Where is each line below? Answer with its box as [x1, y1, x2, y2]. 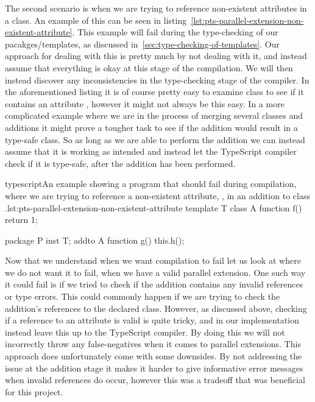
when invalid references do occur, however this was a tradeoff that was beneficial [5, 373, 305, 386]
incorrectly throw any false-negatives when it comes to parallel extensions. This [5, 337, 301, 350]
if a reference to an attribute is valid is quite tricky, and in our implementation [5, 314, 299, 326]
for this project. [5, 385, 63, 398]
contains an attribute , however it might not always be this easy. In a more [5, 97, 285, 110]
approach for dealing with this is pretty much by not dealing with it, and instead [5, 49, 307, 62]
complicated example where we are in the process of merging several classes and [5, 109, 303, 122]
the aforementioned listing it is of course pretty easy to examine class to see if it [5, 85, 304, 98]
